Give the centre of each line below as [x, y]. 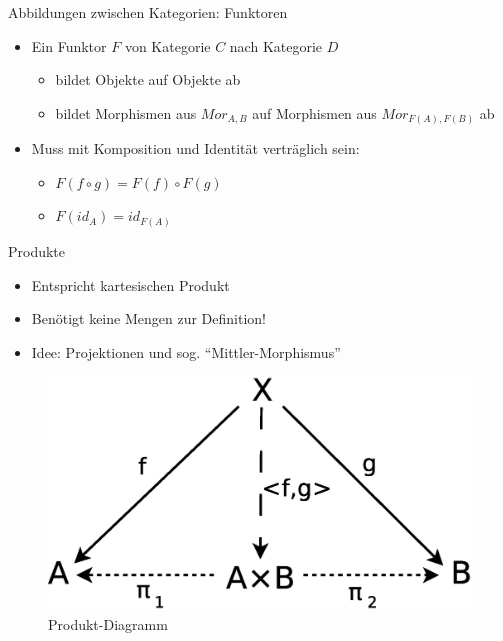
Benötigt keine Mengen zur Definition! [148, 318]
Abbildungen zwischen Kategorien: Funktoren [148, 12]
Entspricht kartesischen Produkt [130, 284]
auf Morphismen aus [314, 112]
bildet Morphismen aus [126, 112]
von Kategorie [167, 45]
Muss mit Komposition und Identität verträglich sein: [195, 148]
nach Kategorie [276, 45]
